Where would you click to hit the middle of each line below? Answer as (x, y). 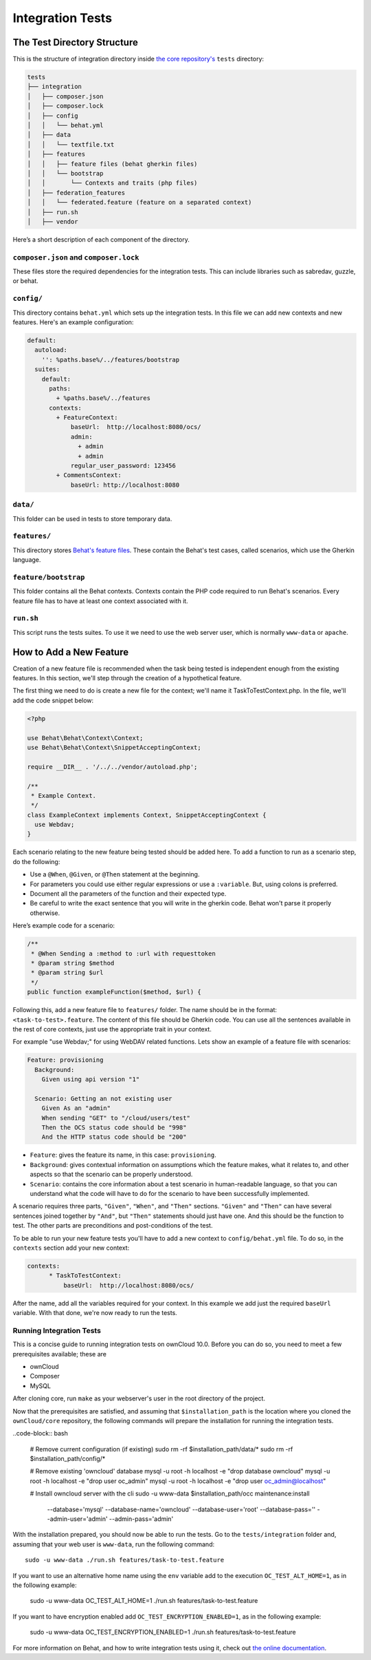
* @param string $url (67, 973)
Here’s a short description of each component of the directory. (101, 239)
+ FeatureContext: (87, 418)
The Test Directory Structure (76, 42)
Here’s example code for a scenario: (64, 925)
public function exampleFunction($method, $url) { (114, 992)
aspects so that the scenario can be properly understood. (111, 1175)
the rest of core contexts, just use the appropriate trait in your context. (112, 1029)
